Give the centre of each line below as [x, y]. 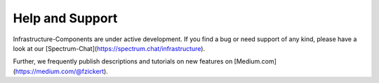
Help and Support [65, 18]
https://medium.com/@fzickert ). [61, 71]
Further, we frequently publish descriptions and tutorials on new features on [123, 61]
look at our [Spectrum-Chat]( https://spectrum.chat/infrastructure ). [109, 48]
